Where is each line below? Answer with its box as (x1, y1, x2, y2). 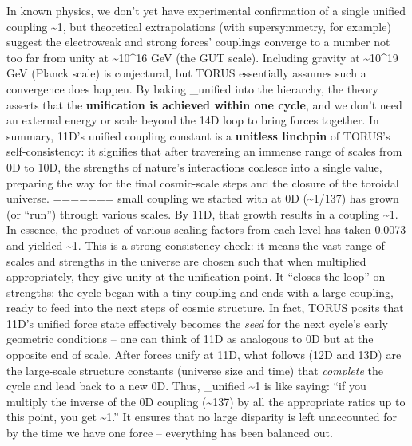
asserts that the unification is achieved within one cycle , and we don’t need (6, 96, 402, 112)
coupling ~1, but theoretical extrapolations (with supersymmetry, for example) (6, 18, 391, 34)
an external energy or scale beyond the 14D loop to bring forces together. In (6, 112, 379, 128)
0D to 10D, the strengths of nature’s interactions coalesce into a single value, (6, 158, 382, 175)
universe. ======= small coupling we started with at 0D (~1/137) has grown (6, 190, 399, 207)
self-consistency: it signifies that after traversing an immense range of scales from (6, 143, 402, 160)
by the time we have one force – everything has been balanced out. (6, 424, 333, 441)
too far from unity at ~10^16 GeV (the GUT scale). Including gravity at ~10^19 (6, 49, 398, 65)
